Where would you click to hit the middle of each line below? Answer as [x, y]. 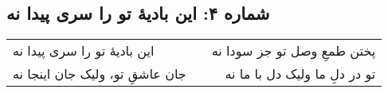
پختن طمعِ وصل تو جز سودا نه [294, 51]
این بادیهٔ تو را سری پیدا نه [84, 51]
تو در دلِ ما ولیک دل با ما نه [300, 74]
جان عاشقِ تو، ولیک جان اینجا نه [100, 74]
